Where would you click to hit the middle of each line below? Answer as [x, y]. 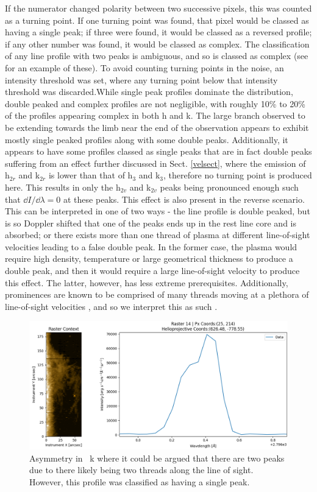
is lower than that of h [91, 175]
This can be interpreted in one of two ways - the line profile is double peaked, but [158, 211]
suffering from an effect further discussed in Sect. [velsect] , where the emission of [155, 163]
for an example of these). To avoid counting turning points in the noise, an [144, 67]
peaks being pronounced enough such [229, 187]
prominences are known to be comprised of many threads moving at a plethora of [157, 294]
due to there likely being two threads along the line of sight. [141, 470]
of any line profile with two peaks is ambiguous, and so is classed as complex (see [157, 56]
